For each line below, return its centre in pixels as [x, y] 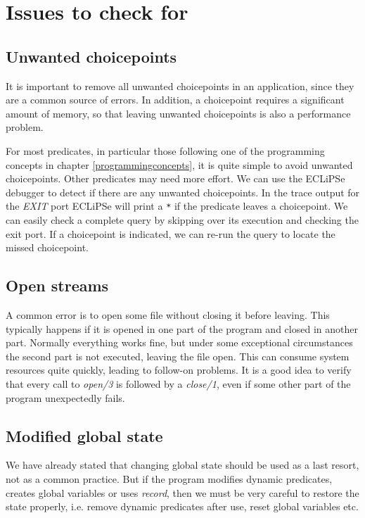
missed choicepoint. [47, 247]
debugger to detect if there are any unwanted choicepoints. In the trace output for [183, 192]
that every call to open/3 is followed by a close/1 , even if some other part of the [178, 383]
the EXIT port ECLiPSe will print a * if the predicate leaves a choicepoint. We [177, 206]
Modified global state [84, 435]
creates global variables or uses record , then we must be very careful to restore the [182, 492]
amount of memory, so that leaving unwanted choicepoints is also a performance [178, 113]
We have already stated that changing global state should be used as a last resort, [182, 465]
